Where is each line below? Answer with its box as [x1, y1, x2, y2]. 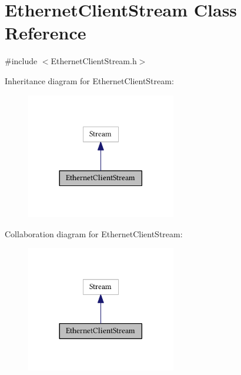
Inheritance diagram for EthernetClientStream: [5, 74, 174, 87]
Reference [5, 21, 86, 45]
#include [5, 55, 38, 67]
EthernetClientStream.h [51, 55, 137, 67]
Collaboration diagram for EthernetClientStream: [5, 227, 183, 240]
